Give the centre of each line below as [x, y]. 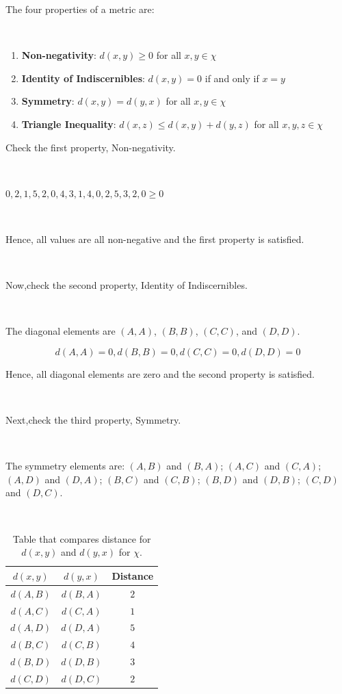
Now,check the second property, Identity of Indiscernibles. [127, 285]
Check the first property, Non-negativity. [91, 147]
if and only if [232, 78]
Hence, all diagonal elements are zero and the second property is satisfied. [160, 373]
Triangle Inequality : [69, 124]
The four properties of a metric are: [80, 9]
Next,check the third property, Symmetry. [93, 420]
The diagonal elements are [61, 331]
